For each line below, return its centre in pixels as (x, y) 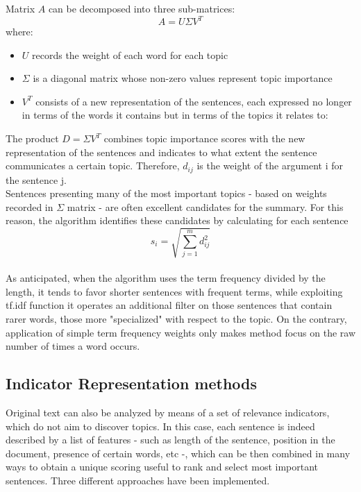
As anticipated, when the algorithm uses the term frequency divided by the (166, 278)
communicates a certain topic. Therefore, (93, 166)
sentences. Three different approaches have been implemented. (138, 480)
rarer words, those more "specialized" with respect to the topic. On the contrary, (176, 319)
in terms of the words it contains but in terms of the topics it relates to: (175, 115)
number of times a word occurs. (73, 346)
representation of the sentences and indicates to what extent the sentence (161, 152)
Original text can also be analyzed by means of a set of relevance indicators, (168, 412)
